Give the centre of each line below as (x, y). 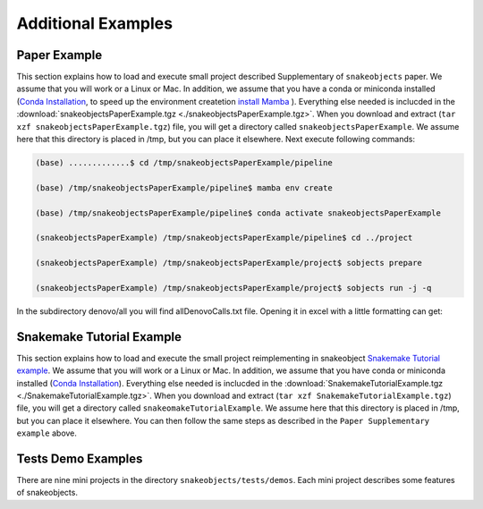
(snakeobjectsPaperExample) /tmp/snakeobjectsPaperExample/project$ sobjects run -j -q (233, 288)
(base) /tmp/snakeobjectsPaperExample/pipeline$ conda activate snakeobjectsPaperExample (238, 213)
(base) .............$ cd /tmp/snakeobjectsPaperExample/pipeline (184, 162)
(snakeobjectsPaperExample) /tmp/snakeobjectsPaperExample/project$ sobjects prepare (229, 263)
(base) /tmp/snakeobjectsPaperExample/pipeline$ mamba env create (184, 187)
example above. (47, 433)
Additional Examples (95, 23)
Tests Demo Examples (80, 458)
